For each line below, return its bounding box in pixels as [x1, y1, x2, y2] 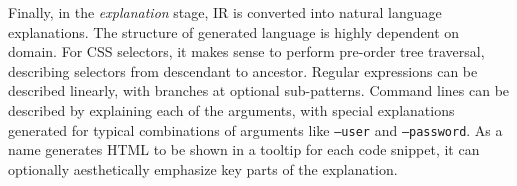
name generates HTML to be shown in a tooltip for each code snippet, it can [8, 139, 480, 160]
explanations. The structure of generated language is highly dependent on [8, 21, 460, 42]
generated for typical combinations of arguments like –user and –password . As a [8, 119, 503, 140]
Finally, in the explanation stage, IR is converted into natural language [8, 2, 442, 22]
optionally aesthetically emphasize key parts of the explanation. [8, 158, 398, 179]
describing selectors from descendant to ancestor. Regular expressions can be [8, 60, 478, 81]
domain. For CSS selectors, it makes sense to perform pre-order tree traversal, [8, 41, 485, 62]
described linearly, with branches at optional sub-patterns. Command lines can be [8, 80, 510, 101]
